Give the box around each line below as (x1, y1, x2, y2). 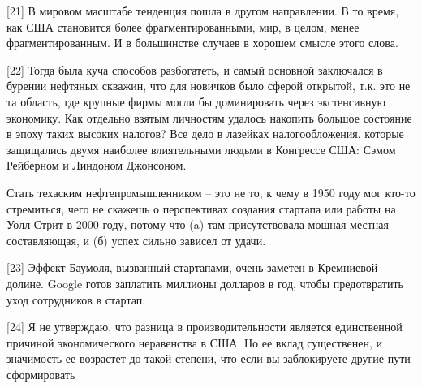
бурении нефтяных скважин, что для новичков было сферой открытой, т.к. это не (6, 77, 411, 94)
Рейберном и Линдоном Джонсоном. (6, 157, 187, 174)
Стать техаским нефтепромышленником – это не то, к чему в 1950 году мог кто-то (6, 183, 416, 200)
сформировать (6, 365, 75, 382)
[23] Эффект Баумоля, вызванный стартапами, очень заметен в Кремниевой (6, 259, 378, 276)
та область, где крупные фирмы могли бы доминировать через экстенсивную (6, 93, 386, 110)
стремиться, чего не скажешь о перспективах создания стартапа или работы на (6, 200, 396, 217)
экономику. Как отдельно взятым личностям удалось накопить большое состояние (6, 109, 412, 126)
